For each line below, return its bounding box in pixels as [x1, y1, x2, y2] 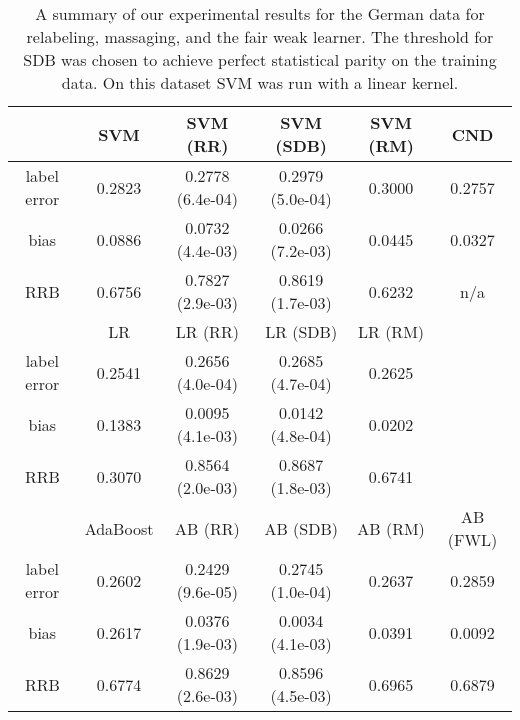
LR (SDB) [265, 320, 338, 343]
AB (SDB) [264, 516, 338, 540]
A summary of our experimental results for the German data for [35, 2, 485, 25]
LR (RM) [358, 320, 425, 343]
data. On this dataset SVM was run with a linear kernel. [61, 71, 459, 94]
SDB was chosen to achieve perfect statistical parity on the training [23, 48, 497, 71]
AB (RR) [175, 516, 240, 540]
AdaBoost [84, 516, 154, 540]
